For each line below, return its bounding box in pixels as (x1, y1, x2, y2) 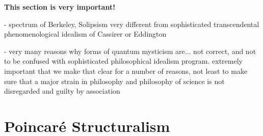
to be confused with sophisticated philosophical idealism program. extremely (4, 56, 243, 66)
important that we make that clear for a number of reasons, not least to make (4, 65, 248, 76)
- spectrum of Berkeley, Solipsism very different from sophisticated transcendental (4, 18, 259, 29)
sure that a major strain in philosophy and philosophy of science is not (4, 75, 225, 86)
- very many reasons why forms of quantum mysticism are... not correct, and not (4, 45, 256, 56)
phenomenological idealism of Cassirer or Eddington (4, 29, 167, 39)
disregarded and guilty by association (4, 86, 120, 96)
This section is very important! (4, 2, 116, 12)
